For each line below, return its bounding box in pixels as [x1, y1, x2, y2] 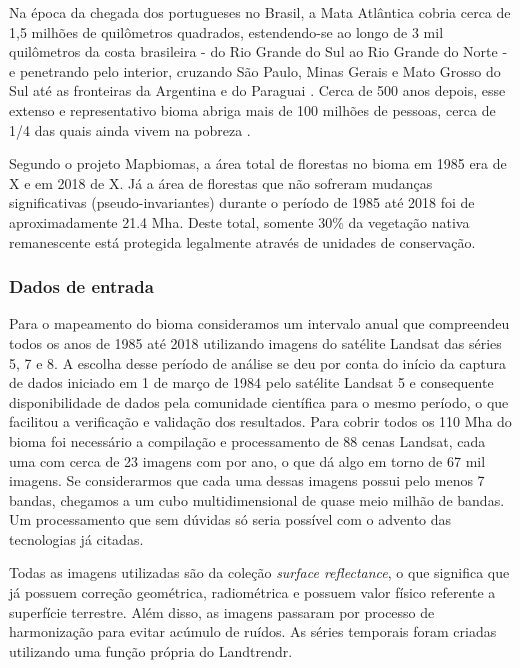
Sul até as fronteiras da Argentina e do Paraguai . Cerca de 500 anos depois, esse [9, 80, 506, 101]
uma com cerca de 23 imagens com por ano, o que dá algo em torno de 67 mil [9, 450, 486, 471]
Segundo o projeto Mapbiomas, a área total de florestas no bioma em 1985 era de [9, 153, 507, 174]
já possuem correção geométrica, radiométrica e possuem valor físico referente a [9, 582, 496, 603]
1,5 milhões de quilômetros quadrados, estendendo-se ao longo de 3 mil [9, 21, 444, 42]
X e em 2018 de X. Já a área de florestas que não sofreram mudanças [9, 172, 433, 193]
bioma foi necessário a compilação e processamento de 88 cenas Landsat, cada [9, 430, 486, 451]
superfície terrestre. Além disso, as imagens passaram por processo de [9, 601, 435, 622]
